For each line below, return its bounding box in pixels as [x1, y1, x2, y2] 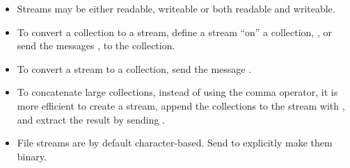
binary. [17, 149, 47, 163]
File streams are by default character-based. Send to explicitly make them [17, 135, 333, 150]
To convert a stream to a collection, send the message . [17, 61, 252, 76]
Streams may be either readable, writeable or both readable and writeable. [17, 1, 335, 15]
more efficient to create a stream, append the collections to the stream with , [17, 98, 345, 112]
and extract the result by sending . [17, 112, 165, 126]
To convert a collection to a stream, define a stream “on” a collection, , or [17, 24, 332, 39]
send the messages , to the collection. [17, 38, 175, 53]
